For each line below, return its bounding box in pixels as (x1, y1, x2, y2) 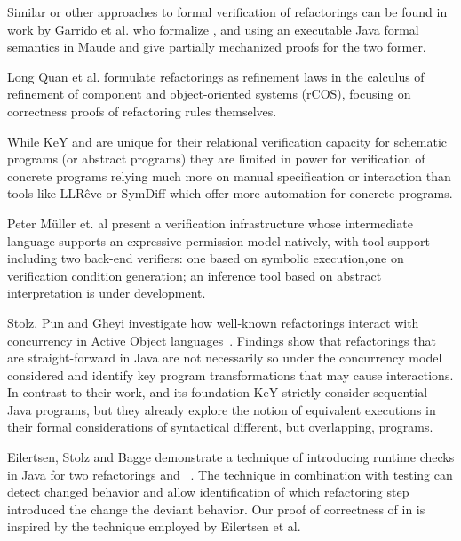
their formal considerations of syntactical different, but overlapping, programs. (7, 418, 433, 436)
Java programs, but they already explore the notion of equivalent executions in (7, 400, 436, 418)
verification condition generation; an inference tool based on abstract (7, 266, 382, 284)
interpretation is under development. (7, 283, 206, 302)
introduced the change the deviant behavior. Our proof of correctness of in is (7, 499, 425, 518)
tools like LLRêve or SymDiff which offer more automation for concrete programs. (7, 184, 453, 203)
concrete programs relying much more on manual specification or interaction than (7, 166, 451, 185)
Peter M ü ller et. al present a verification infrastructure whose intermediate (7, 213, 413, 232)
